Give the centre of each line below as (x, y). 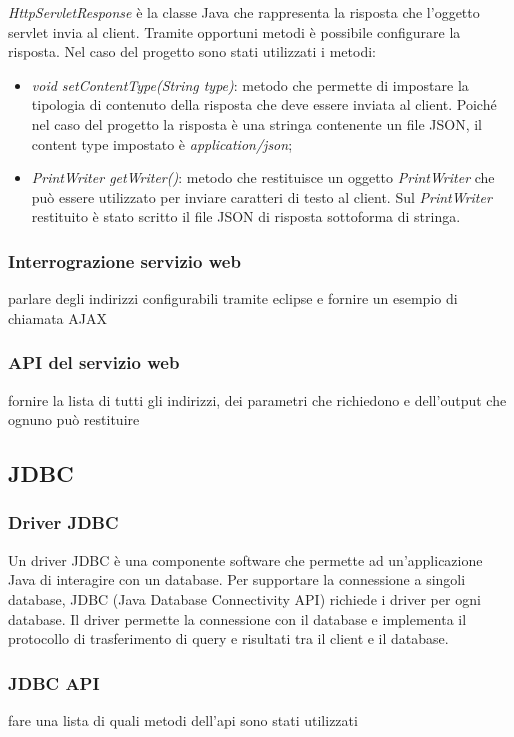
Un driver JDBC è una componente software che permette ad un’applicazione (245, 559)
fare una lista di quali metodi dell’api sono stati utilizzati (183, 719)
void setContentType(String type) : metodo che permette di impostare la (250, 84)
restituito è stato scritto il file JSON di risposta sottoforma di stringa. (246, 216)
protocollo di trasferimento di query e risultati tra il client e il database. (228, 638)
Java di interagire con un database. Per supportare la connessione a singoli (237, 579)
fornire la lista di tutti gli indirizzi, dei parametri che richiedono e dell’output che (257, 399)
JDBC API (54, 682)
